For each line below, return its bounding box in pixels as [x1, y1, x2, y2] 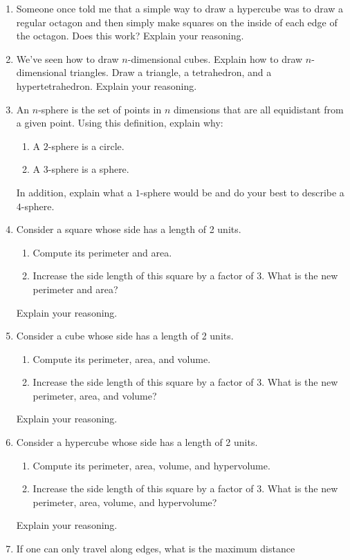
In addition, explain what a [16, 185, 133, 199]
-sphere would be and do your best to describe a [140, 185, 344, 199]
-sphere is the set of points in [38, 102, 162, 116]
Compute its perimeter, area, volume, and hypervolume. [33, 458, 270, 472]
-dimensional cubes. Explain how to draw [127, 51, 303, 66]
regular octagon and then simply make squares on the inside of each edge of [16, 15, 338, 29]
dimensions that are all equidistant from [173, 102, 344, 116]
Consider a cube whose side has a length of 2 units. [16, 328, 234, 343]
